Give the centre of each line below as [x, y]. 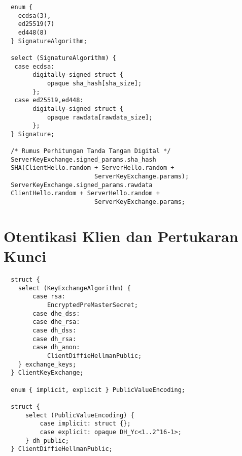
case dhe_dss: [56, 313]
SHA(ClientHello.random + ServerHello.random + [93, 168]
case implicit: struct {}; [85, 424]
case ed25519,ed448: [49, 100]
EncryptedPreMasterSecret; [92, 305]
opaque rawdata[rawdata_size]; [100, 117]
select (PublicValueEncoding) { [80, 415]
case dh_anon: [56, 347]
